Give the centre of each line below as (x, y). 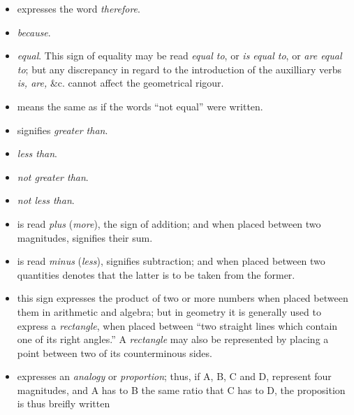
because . (34, 32)
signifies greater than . (62, 130)
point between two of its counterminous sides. (115, 352)
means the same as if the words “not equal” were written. (140, 106)
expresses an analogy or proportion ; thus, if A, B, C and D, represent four (174, 376)
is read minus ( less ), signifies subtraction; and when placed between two (171, 261)
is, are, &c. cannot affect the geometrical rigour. (120, 83)
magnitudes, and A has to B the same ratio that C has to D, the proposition (181, 389)
